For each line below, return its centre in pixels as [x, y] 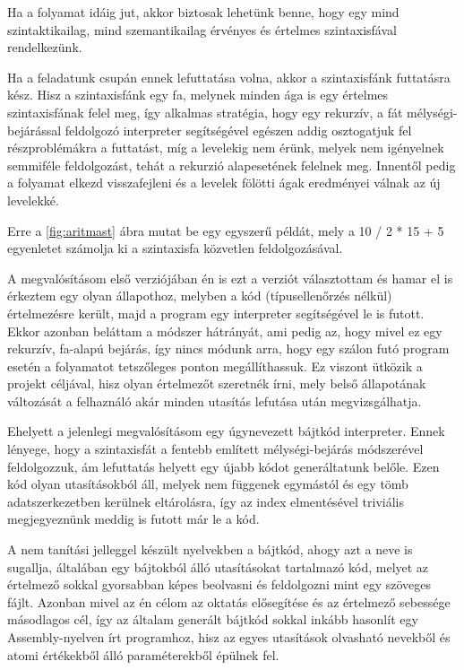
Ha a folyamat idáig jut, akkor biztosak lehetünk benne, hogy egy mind [203, 12]
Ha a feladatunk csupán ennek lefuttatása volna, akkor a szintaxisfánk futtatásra [229, 77]
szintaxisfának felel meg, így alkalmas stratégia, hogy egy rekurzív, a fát [205, 112]
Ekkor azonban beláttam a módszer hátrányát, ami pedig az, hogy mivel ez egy [225, 331]
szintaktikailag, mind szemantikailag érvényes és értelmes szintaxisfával [202, 29]
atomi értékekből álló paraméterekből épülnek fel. [143, 654]
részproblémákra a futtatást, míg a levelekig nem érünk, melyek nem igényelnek [226, 148]
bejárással [34, 130]
